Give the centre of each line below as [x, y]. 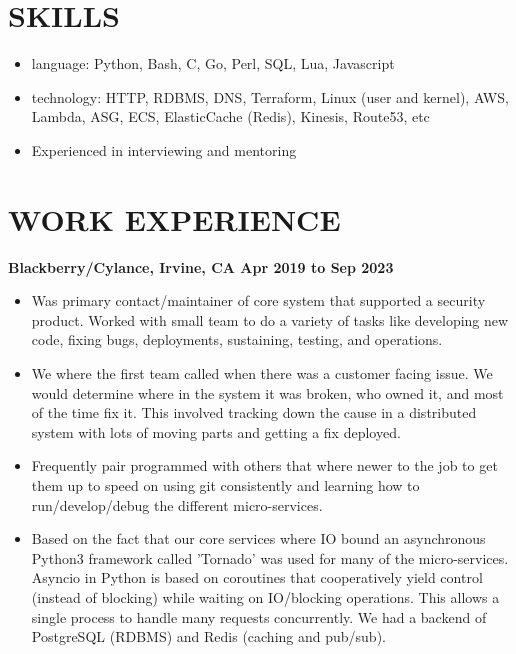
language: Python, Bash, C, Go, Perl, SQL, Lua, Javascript [213, 63]
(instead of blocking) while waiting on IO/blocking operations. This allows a [265, 596]
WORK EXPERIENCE [174, 218]
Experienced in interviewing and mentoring [164, 149]
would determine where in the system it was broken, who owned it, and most [267, 392]
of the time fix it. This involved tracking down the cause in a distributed [254, 412]
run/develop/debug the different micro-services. [177, 504]
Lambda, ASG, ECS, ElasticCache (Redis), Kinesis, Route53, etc [230, 116]
